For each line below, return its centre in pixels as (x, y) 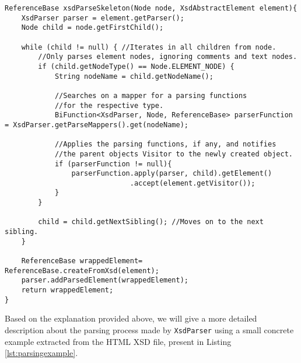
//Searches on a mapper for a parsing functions (151, 95)
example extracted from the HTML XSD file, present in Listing (118, 341)
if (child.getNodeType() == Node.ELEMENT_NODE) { (136, 66)
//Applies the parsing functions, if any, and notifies (165, 144)
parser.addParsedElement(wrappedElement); (105, 280)
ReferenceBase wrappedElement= (82, 261)
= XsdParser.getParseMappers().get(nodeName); (97, 125)
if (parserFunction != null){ (113, 164)
